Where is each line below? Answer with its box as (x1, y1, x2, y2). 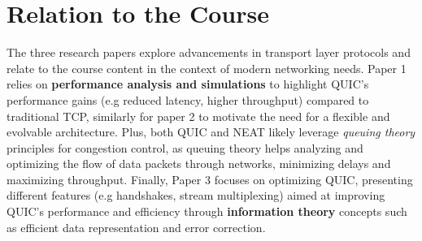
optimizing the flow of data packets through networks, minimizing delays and (7, 155, 391, 172)
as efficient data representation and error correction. (7, 218, 266, 235)
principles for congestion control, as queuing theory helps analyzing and (7, 139, 363, 156)
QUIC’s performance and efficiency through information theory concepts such (7, 203, 407, 220)
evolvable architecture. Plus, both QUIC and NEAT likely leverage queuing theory (7, 123, 415, 140)
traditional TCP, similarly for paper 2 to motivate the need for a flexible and (7, 107, 390, 124)
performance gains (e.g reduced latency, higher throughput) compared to (7, 91, 369, 108)
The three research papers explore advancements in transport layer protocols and (7, 44, 411, 61)
